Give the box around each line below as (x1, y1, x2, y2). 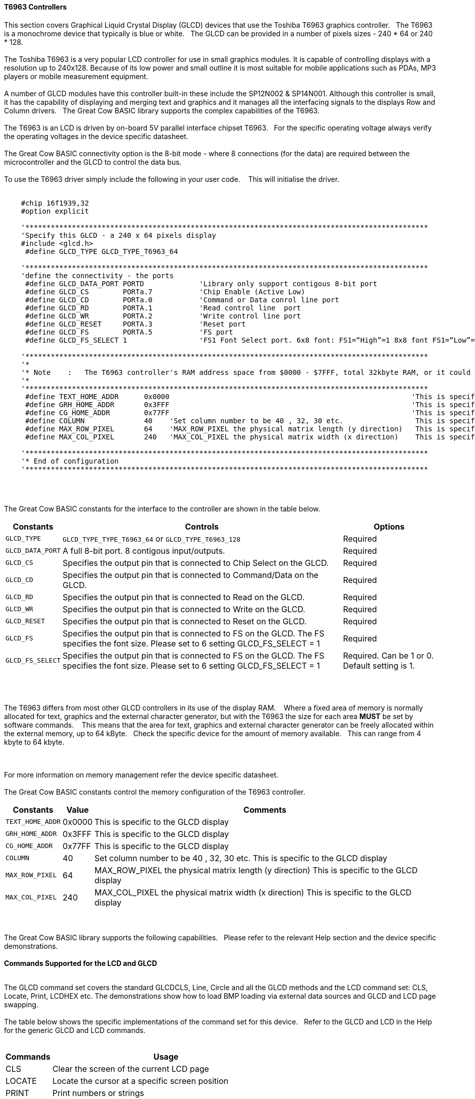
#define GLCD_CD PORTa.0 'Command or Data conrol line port (25, 295, 339, 304)
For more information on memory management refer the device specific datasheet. (4, 770, 279, 779)
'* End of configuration (21, 457, 119, 465)
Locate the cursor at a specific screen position (52, 1075, 228, 1086)
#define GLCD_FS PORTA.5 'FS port (25, 328, 233, 336)
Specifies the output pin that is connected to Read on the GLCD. (62, 592, 305, 602)
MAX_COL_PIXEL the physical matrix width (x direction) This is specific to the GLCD (94, 887, 412, 897)
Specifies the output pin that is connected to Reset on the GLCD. (62, 616, 307, 626)
